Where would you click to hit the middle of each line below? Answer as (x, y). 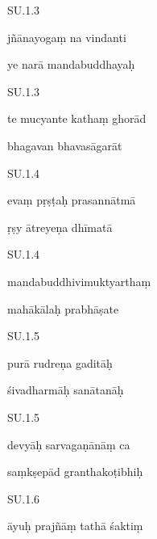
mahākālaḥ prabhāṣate (63, 308)
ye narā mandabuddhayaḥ (71, 64)
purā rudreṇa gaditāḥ (60, 362)
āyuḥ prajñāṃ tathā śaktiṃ (75, 526)
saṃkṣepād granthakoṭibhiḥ (75, 472)
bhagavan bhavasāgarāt (65, 145)
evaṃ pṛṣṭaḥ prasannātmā (72, 200)
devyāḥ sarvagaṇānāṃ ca (69, 444)
